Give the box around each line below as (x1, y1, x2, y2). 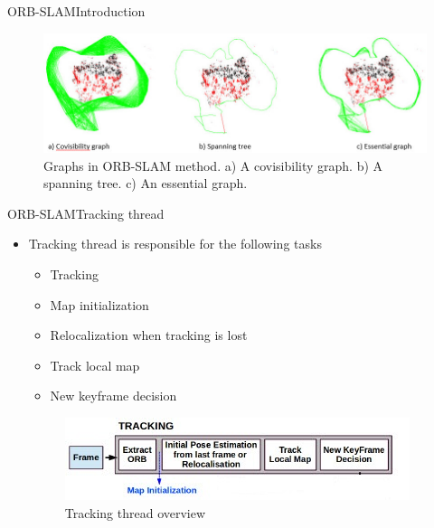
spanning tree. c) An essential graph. (43, 174, 248, 193)
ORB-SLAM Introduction (7, 2, 146, 20)
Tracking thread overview (64, 503, 206, 522)
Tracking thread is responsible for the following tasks (28, 234, 322, 253)
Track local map (50, 355, 140, 374)
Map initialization (50, 295, 149, 314)
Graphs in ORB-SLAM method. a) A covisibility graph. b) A (43, 156, 383, 174)
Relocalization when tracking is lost (50, 325, 248, 344)
